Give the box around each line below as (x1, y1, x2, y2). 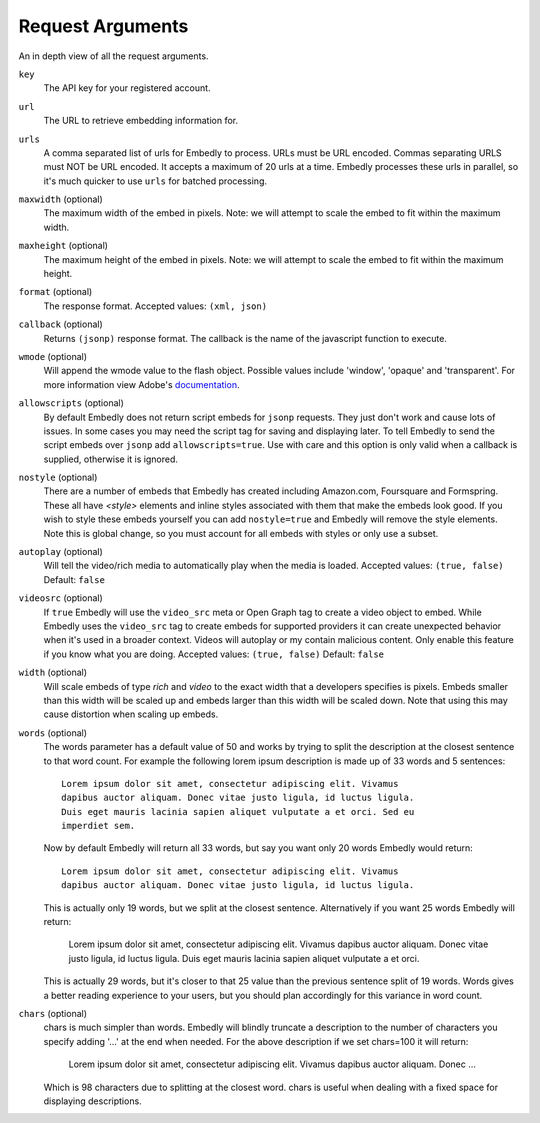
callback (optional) (18, 318, 104, 330)
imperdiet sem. (61, 820, 136, 832)
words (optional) (18, 726, 88, 739)
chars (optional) (18, 1007, 88, 1019)
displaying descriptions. (43, 1095, 142, 1107)
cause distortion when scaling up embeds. (43, 708, 219, 720)
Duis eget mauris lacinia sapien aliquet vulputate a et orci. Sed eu (61, 806, 415, 817)
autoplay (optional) (18, 546, 104, 558)
